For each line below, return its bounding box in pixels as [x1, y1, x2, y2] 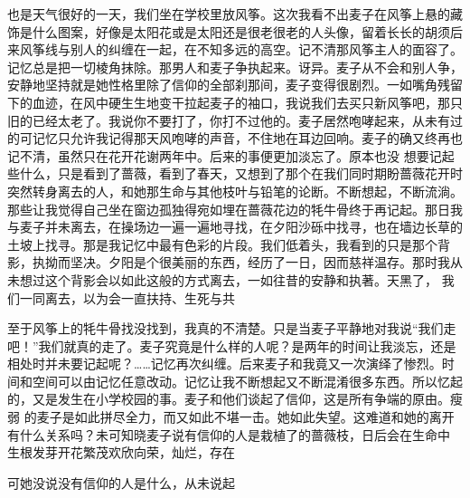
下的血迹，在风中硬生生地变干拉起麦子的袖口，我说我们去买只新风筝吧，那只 [7, 92, 463, 111]
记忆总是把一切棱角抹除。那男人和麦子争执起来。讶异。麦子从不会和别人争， [7, 57, 463, 76]
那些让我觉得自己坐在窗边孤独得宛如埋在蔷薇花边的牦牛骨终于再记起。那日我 [7, 199, 463, 218]
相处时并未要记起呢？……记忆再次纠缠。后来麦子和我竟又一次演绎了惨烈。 [7, 354, 442, 373]
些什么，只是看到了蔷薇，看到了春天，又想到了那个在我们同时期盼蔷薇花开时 [7, 164, 463, 183]
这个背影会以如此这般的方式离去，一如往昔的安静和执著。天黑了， [44, 270, 437, 289]
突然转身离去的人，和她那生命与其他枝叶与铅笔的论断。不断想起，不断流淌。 [7, 181, 463, 200]
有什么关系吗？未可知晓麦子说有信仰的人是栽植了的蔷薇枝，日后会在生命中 [7, 425, 450, 444]
